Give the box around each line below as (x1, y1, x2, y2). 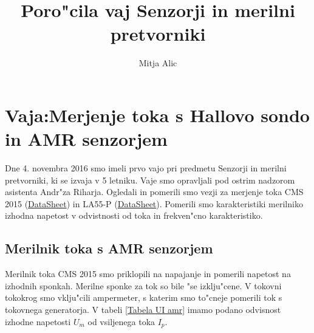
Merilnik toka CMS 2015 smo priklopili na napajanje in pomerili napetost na (5, 267, 291, 280)
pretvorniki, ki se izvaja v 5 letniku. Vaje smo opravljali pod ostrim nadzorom (5, 173, 295, 186)
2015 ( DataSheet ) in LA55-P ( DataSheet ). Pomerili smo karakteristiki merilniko (5, 197, 303, 210)
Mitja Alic (138, 57, 177, 69)
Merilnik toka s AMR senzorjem (5, 239, 213, 258)
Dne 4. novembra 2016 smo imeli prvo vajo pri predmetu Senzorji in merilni (5, 162, 287, 174)
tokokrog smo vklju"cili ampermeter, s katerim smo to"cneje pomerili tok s (5, 291, 282, 304)
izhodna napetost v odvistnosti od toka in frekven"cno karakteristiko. (5, 209, 263, 222)
